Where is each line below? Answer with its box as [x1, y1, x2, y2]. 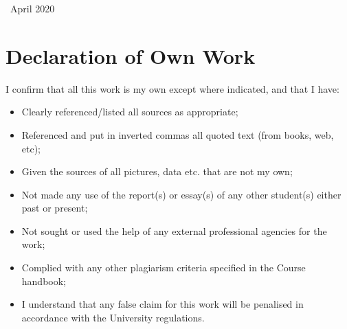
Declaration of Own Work [5, 41, 256, 69]
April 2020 [10, 1, 55, 15]
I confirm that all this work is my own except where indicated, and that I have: [5, 81, 339, 95]
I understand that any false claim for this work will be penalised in [21, 297, 304, 311]
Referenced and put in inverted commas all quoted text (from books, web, [21, 127, 334, 141]
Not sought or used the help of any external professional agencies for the [21, 223, 327, 238]
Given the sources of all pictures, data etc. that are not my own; [21, 164, 293, 179]
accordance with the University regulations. [21, 310, 205, 324]
